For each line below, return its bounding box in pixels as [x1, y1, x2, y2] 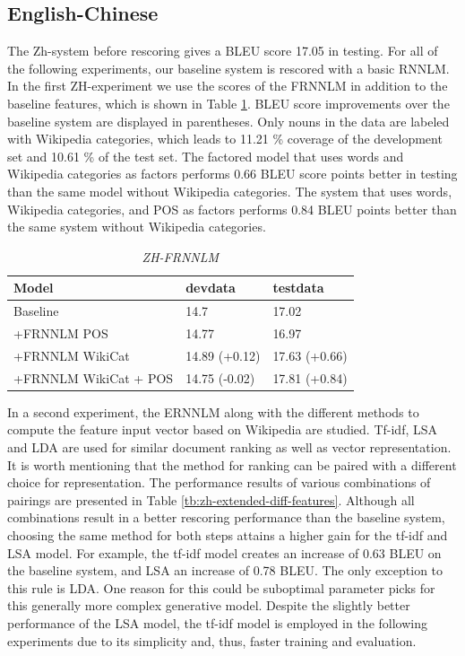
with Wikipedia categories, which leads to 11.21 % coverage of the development [7, 129, 443, 148]
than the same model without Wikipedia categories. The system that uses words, [7, 181, 452, 200]
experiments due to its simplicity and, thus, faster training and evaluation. [7, 631, 417, 650]
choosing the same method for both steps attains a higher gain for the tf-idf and [7, 525, 448, 544]
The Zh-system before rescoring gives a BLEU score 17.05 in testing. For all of [7, 41, 438, 60]
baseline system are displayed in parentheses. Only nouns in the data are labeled [7, 111, 450, 130]
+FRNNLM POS [13, 324, 108, 343]
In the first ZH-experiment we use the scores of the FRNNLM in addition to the [7, 76, 448, 95]
